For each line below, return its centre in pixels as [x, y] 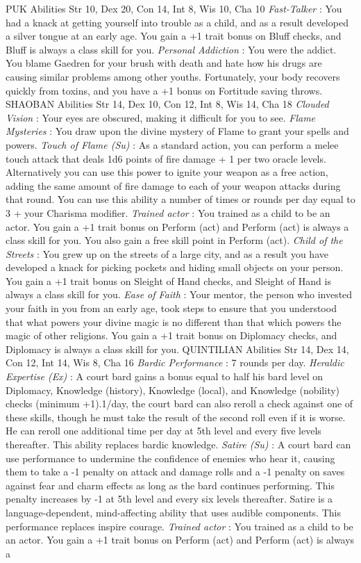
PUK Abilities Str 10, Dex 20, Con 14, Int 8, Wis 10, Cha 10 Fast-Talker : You [174, 8]
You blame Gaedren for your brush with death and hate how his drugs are [164, 63]
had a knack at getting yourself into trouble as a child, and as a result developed [177, 22]
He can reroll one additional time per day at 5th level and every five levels [163, 431]
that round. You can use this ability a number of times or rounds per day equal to [180, 199]
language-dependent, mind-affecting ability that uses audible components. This [173, 512]
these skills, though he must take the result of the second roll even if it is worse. [176, 417]
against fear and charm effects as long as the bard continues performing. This [170, 485]
